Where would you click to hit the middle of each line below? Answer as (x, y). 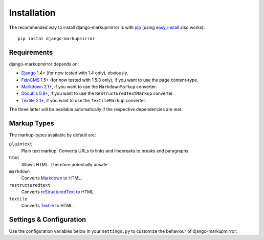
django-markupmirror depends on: (44, 64)
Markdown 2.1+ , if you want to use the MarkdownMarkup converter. (89, 87)
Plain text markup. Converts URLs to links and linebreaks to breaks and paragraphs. (106, 151)
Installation (32, 13)
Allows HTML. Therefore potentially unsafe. (65, 164)
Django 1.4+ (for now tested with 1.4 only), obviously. (75, 73)
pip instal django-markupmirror (56, 38)
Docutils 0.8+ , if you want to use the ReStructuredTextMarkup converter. (98, 93)
